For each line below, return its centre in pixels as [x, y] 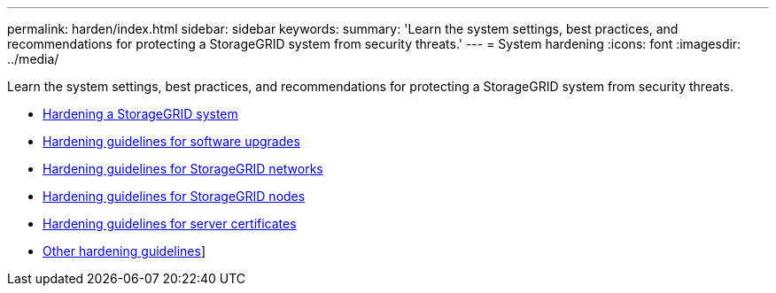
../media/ [33, 59]
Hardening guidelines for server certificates [170, 224]
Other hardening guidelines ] [124, 251]
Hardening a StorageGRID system [140, 114]
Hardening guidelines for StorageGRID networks [183, 169]
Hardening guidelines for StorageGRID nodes [174, 196]
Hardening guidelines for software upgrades [171, 141]
